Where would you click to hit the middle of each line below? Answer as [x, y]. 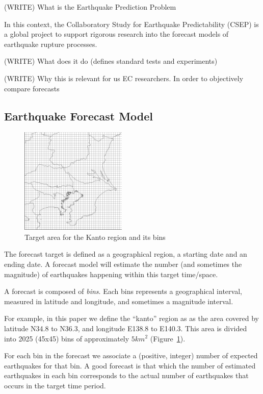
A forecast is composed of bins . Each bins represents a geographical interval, [123, 291]
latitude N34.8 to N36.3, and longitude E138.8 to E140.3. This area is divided [126, 328]
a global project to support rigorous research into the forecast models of [116, 34]
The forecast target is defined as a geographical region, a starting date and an [126, 254]
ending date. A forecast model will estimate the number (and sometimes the [123, 264]
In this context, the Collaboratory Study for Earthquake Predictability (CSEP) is [131, 24]
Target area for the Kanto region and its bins [95, 237]
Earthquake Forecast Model [79, 116]
